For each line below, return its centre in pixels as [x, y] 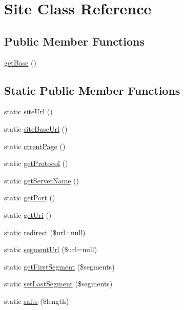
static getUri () [28, 214]
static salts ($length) [37, 301]
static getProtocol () [36, 163]
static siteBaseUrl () [36, 128]
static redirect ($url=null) [45, 232]
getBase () [20, 62]
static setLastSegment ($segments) [58, 284]
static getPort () [30, 198]
